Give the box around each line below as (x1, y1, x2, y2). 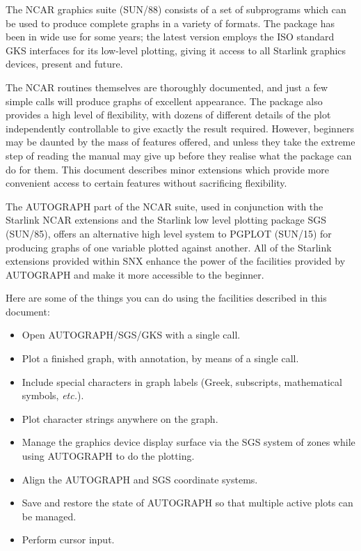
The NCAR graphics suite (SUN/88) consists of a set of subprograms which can (6, 2, 346, 16)
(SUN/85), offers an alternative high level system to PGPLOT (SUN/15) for (6, 226, 332, 240)
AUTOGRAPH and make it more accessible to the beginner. (6, 267, 264, 281)
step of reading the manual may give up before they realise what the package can (6, 148, 352, 162)
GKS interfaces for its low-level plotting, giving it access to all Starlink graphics (6, 42, 346, 57)
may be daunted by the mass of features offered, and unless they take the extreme (6, 134, 355, 149)
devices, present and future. (6, 56, 123, 71)
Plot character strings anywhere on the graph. (22, 411, 218, 426)
